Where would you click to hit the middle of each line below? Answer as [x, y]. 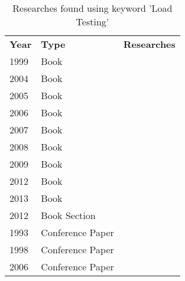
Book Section [68, 215]
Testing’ [92, 22]
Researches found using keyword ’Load [92, 8]
